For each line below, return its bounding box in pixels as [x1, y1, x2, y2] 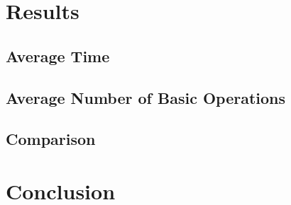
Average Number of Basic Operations [6, 86, 286, 108]
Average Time [6, 45, 110, 66]
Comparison [6, 128, 96, 150]
